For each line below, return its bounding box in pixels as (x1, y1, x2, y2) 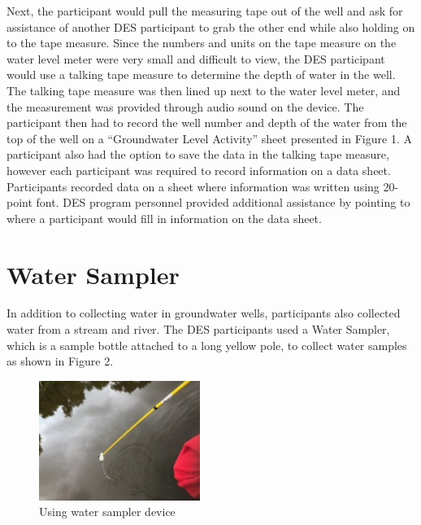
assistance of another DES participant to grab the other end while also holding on (7, 18, 415, 35)
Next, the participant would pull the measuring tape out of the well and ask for (7, 2, 403, 19)
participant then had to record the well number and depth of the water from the (7, 114, 407, 131)
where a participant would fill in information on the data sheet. (7, 209, 322, 226)
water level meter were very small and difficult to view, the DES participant (7, 50, 385, 67)
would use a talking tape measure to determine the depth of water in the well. (7, 66, 396, 83)
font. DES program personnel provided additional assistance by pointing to (36, 194, 410, 211)
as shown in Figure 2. (7, 352, 114, 370)
